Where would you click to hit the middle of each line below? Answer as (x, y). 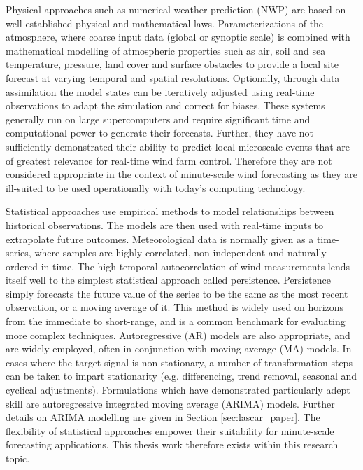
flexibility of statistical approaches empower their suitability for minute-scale (170, 430)
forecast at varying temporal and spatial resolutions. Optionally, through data (173, 77)
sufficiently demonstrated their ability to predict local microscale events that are (178, 146)
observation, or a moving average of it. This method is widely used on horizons (175, 307)
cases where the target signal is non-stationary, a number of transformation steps (179, 362)
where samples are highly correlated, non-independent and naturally (180, 253)
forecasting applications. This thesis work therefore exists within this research (172, 444)
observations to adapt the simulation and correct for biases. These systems (165, 105)
